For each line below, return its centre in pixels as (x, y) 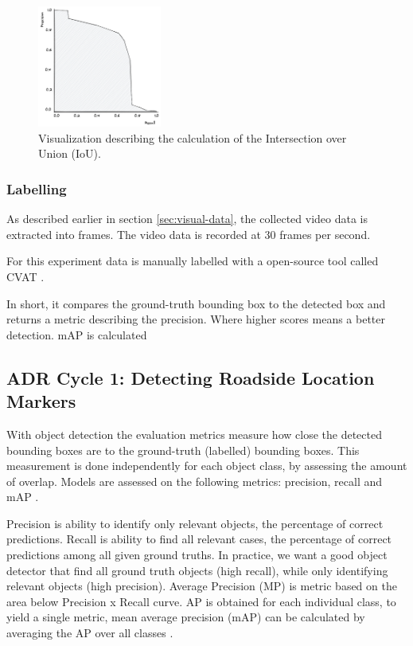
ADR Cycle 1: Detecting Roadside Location (191, 377)
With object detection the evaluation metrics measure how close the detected (194, 434)
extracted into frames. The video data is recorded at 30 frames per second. (189, 234)
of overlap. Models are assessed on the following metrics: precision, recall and (195, 481)
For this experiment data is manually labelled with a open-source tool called (193, 261)
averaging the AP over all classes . (90, 633)
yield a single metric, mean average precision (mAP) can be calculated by (186, 617)
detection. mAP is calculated (77, 334)
